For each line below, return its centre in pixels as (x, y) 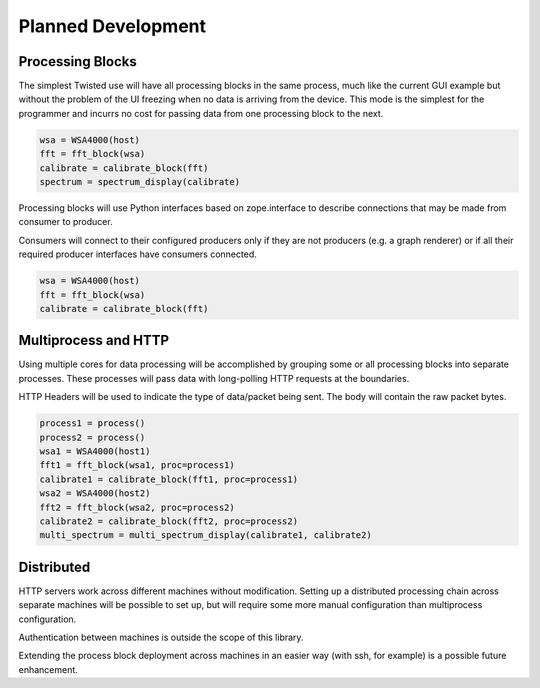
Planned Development (112, 26)
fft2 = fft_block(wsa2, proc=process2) (137, 507)
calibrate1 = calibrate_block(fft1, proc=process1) (169, 479)
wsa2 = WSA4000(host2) (95, 493)
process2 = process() (92, 437)
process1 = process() (92, 423)
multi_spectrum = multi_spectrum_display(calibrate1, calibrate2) (205, 535)
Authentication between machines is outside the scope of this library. (161, 637)
